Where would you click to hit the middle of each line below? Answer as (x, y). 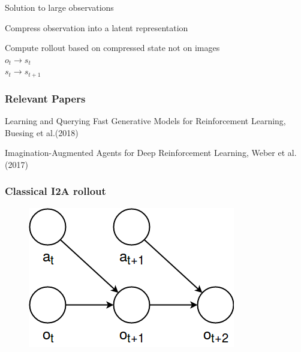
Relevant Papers (45, 98)
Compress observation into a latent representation (97, 27)
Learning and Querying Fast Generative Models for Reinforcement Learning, (145, 121)
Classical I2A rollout (55, 191)
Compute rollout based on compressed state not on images (112, 48)
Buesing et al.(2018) (42, 132)
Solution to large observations (59, 7)
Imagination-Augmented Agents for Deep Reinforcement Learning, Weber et (145, 153)
